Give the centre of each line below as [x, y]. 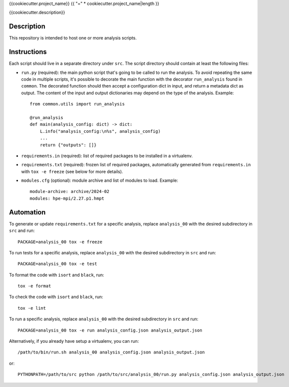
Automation [27, 212]
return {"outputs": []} [68, 145]
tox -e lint [32, 308]
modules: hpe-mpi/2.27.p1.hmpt [67, 198]
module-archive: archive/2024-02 [70, 192]
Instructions [28, 52]
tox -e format [34, 286]
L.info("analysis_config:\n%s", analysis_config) [100, 131]
